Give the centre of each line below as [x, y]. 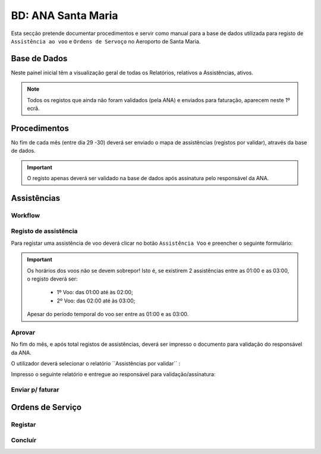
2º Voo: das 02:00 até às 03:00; [96, 301]
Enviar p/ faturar [35, 390]
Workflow [26, 215]
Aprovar [23, 332]
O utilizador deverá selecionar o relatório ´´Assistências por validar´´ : [96, 364]
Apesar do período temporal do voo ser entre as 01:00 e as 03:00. [108, 314]
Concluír [24, 440]
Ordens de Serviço [46, 407]
